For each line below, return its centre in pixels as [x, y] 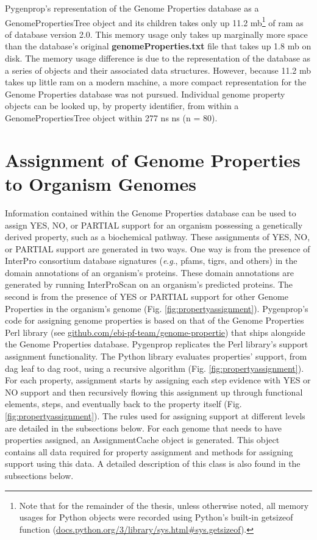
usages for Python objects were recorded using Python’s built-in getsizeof [156, 517]
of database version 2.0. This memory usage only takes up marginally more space [156, 34]
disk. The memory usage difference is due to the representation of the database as [158, 58]
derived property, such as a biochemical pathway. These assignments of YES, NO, [158, 237]
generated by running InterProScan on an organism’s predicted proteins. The [149, 284]
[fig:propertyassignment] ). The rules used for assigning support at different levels [155, 416]
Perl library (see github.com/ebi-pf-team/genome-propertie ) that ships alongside [155, 332]
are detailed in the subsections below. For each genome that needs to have [143, 428]
